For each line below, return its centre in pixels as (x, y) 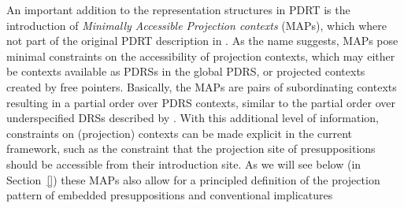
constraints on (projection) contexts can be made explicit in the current (180, 133)
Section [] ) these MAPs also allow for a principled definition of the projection (193, 179)
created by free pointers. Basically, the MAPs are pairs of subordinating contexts (202, 86)
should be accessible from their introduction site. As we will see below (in (184, 163)
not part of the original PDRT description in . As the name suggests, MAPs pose (202, 41)
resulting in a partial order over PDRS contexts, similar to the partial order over (201, 102)
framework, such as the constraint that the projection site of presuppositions (191, 149)
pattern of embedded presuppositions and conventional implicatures (170, 195)
